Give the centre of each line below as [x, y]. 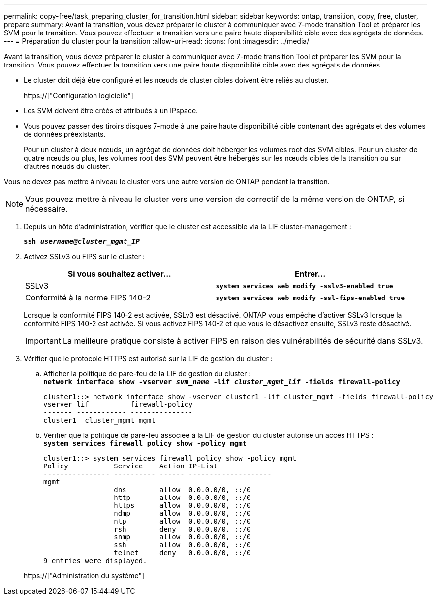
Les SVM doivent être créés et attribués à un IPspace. [111, 111]
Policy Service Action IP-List [131, 466]
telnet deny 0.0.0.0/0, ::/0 [182, 553]
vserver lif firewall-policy [118, 404]
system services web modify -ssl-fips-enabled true [310, 298]
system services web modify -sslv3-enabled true [304, 286]
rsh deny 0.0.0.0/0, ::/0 [182, 529]
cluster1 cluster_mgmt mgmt [99, 420]
